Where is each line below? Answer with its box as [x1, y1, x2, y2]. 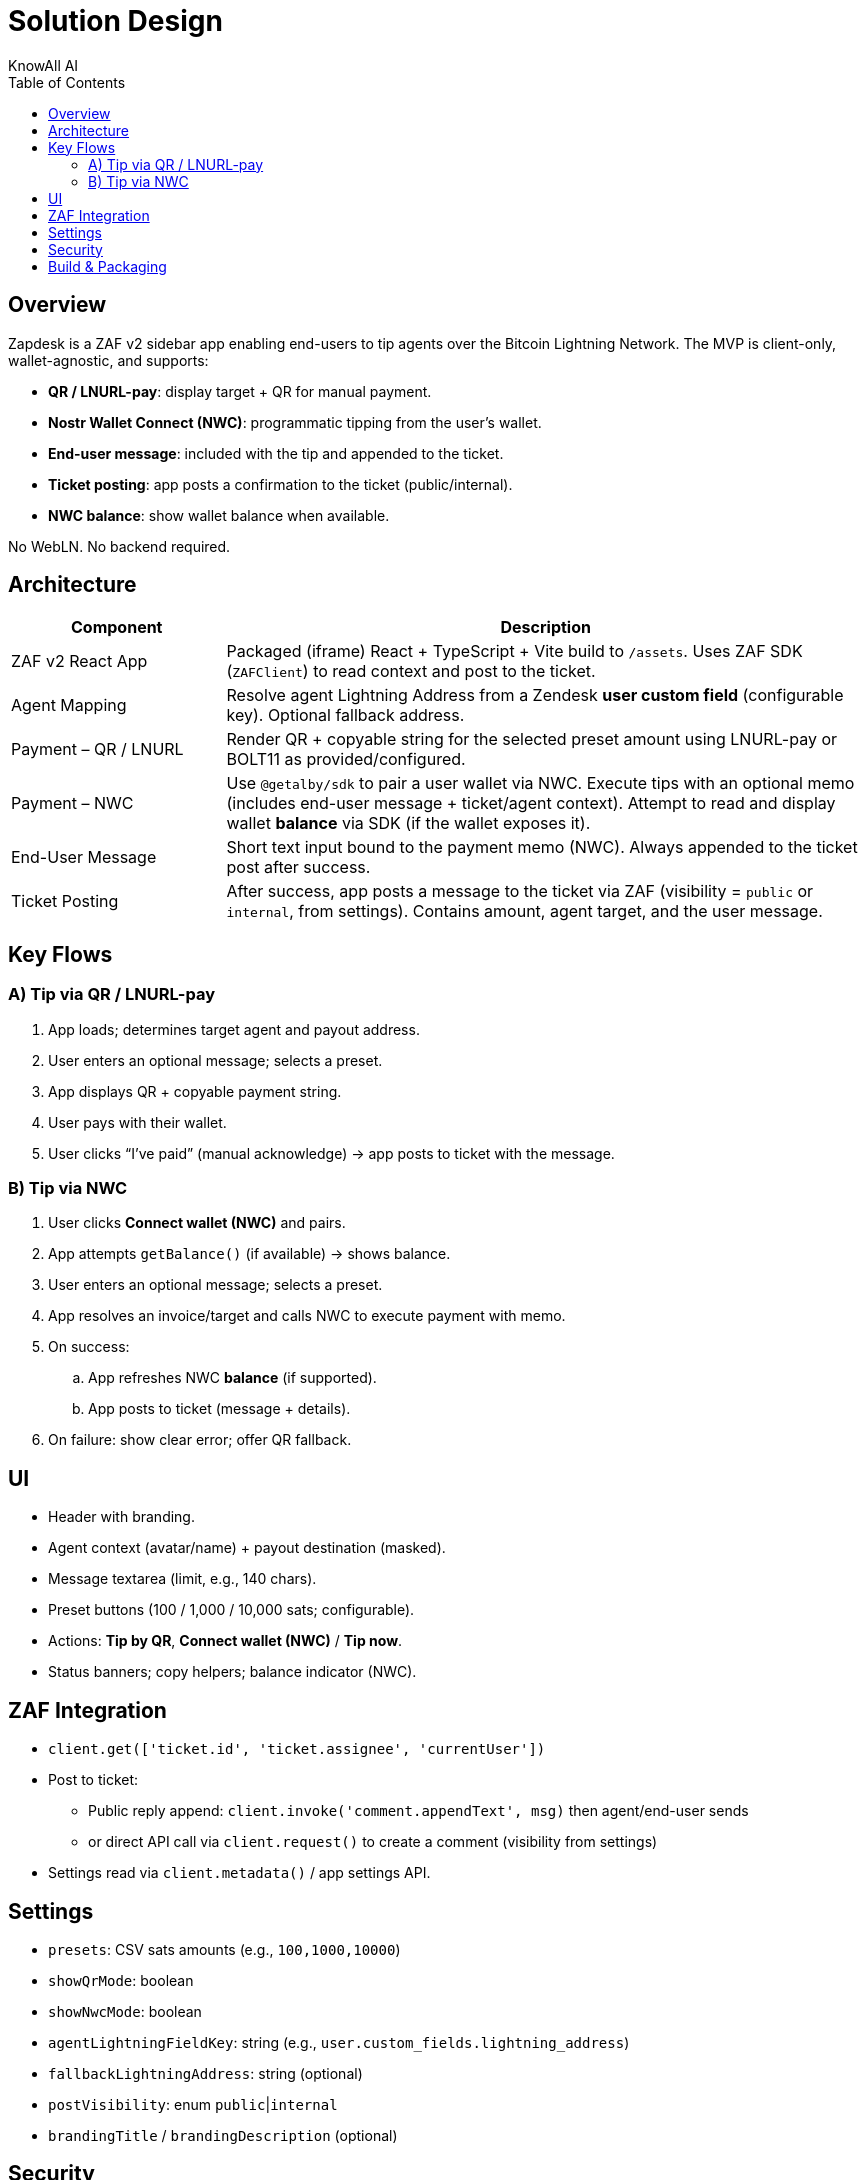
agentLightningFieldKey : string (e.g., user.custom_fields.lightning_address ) [48, 2033, 630, 2051]
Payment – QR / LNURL [11, 739, 184, 760]
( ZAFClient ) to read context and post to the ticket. [226, 661, 596, 682]
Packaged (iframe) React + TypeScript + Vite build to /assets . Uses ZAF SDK [226, 641, 803, 662]
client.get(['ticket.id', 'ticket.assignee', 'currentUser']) [48, 1741, 546, 1758]
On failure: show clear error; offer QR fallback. [48, 1431, 352, 1449]
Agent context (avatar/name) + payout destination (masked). [48, 1539, 446, 1557]
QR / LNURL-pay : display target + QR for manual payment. [48, 382, 432, 400]
